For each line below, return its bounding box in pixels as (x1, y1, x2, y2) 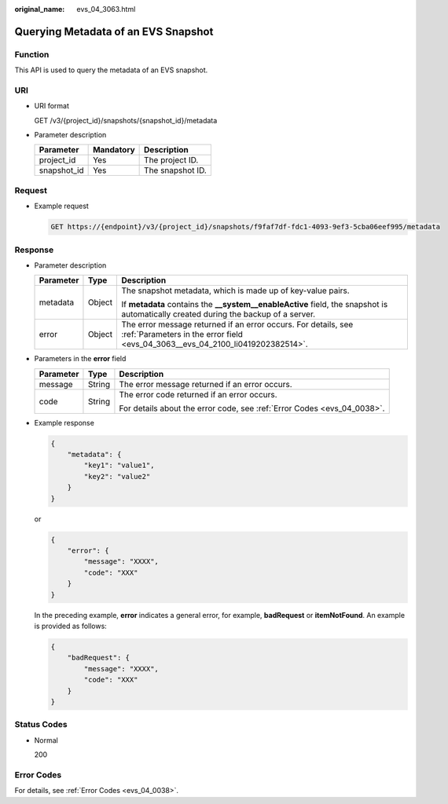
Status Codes (14, 719, 68, 730)
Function (14, 49, 50, 60)
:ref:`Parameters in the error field (121, 329, 244, 340)
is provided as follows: (34, 621, 108, 630)
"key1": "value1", (83, 461, 155, 470)
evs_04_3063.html (76, 5, 136, 13)
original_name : (14, 5, 65, 13)
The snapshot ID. (144, 165, 207, 176)
